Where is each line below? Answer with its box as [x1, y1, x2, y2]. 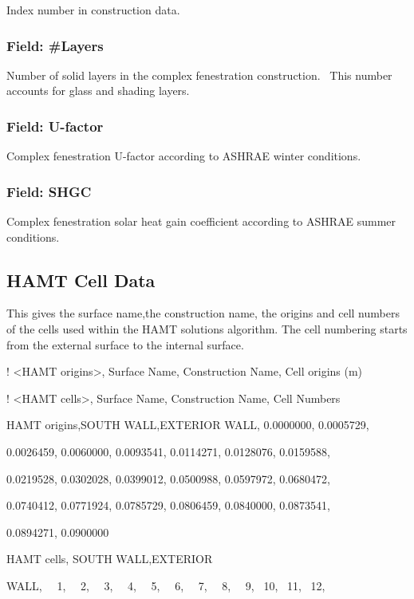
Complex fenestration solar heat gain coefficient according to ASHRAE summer [6, 213, 396, 230]
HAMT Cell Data [6, 267, 156, 292]
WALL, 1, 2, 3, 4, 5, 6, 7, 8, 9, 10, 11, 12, [6, 577, 325, 593]
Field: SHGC [6, 181, 92, 201]
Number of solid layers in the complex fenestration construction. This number [6, 66, 392, 83]
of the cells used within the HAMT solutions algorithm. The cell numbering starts [6, 321, 408, 337]
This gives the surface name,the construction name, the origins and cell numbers [6, 305, 400, 321]
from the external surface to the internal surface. [6, 336, 244, 353]
